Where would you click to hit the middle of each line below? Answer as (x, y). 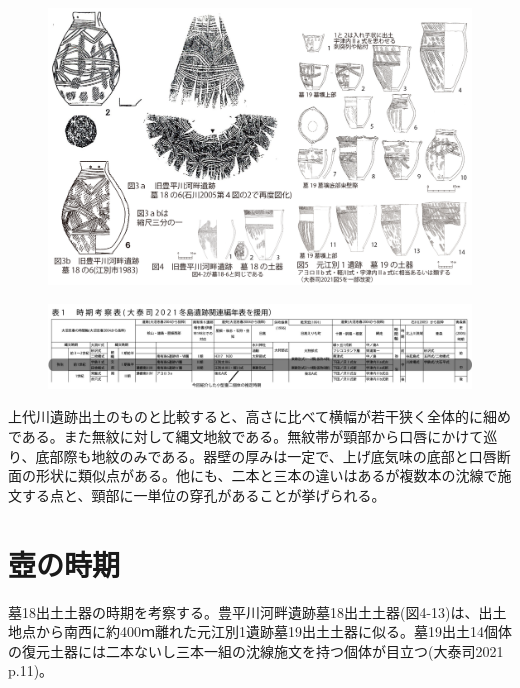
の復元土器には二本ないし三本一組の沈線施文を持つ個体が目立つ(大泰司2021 (256, 650)
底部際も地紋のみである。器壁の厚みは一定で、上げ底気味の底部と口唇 (266, 455)
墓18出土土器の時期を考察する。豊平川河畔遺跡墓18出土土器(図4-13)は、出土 (257, 611)
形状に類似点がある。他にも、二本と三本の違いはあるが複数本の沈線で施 (273, 475)
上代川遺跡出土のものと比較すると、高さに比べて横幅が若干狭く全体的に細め (259, 416)
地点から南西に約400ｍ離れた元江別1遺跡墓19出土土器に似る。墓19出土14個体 (260, 631)
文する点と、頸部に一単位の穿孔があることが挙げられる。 (197, 494)
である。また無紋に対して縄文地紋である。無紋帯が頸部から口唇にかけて (246, 436)
